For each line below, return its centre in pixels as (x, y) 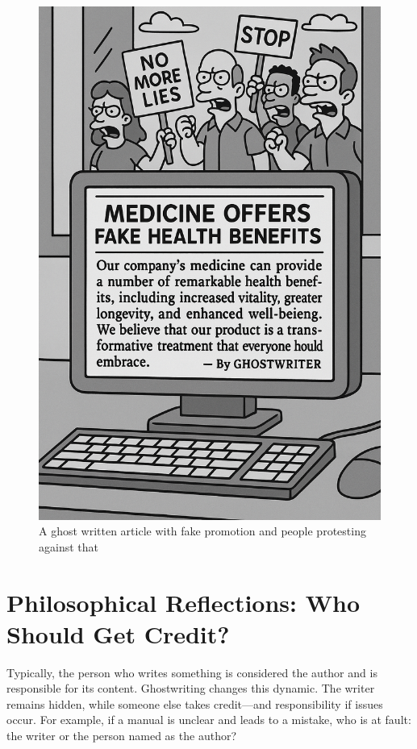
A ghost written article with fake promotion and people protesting (202, 531)
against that (69, 546)
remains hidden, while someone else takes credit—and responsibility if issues (195, 703)
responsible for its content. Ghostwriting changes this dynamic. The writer (191, 688)
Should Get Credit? (118, 633)
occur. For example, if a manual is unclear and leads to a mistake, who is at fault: (209, 720)
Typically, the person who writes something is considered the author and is (192, 672)
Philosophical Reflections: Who (183, 602)
